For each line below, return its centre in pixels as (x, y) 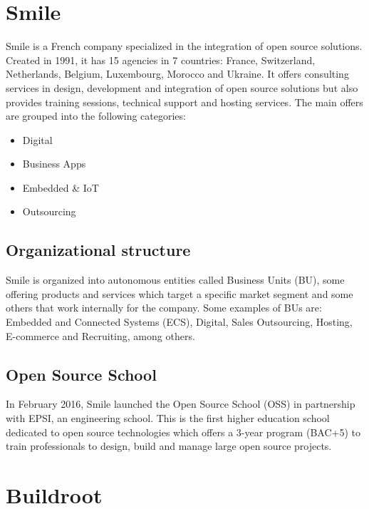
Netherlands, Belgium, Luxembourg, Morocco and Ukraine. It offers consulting (177, 74)
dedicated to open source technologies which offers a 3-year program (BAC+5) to (183, 432)
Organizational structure (98, 250)
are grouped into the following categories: (96, 116)
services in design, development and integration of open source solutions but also (182, 87)
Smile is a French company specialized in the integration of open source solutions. (184, 46)
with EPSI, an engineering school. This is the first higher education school (168, 418)
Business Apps (54, 164)
